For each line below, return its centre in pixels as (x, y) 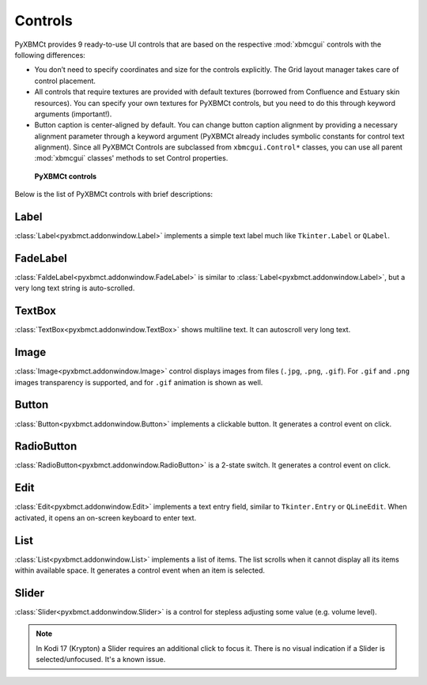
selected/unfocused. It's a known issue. (101, 660)
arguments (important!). (73, 114)
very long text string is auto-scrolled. (75, 288)
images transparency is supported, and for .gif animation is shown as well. (139, 382)
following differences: (50, 55)
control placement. (65, 81)
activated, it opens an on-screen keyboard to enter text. (106, 517)
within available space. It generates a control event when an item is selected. (140, 570)
